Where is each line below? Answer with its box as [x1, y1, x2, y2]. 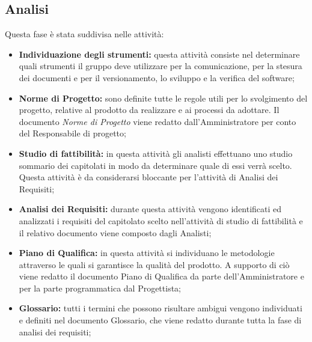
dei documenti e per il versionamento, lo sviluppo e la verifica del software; [19, 71, 295, 84]
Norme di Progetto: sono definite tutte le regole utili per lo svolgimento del [19, 91, 308, 104]
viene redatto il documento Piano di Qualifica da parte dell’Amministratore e [19, 270, 304, 282]
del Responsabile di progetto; [19, 127, 126, 139]
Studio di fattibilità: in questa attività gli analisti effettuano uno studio [19, 147, 293, 159]
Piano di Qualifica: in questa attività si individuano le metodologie [19, 246, 275, 259]
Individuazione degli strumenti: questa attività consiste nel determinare [19, 47, 300, 60]
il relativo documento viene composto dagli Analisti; [19, 226, 212, 239]
